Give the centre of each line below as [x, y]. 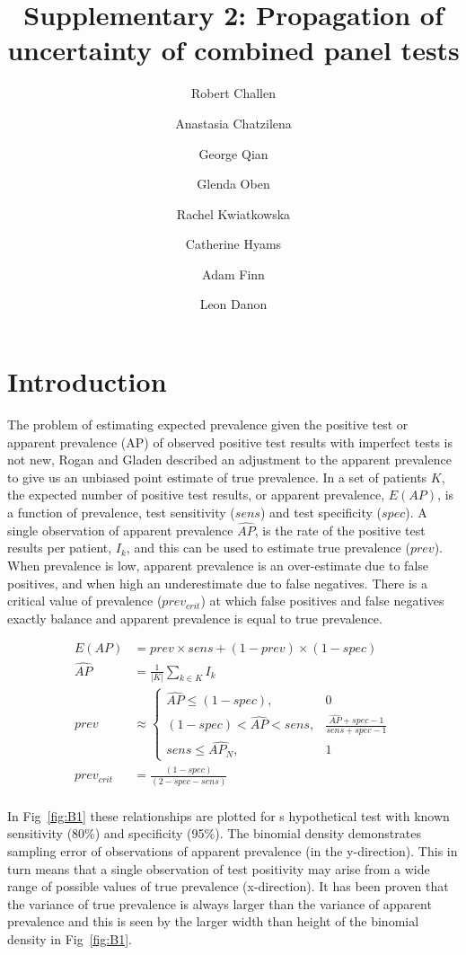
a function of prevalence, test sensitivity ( [121, 512]
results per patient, [60, 548]
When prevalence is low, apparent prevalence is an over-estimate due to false [218, 565]
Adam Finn [233, 274]
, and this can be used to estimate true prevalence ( [268, 548]
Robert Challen [233, 93]
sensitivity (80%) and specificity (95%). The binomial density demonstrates [214, 833]
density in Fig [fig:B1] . [70, 938]
